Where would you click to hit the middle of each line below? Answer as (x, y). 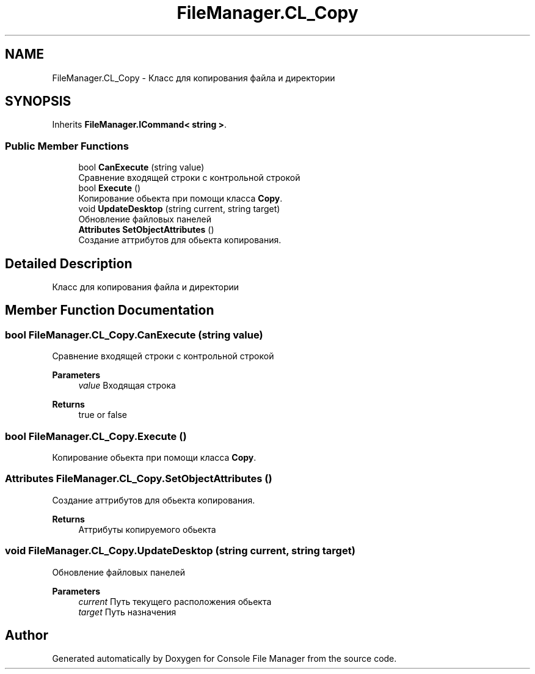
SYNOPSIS (38, 101)
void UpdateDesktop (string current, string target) (179, 209)
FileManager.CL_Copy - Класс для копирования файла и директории (194, 78)
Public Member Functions (67, 146)
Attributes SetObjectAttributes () (146, 230)
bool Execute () (110, 188)
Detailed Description (69, 263)
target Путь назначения (127, 612)
